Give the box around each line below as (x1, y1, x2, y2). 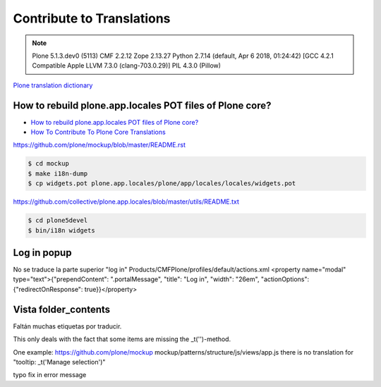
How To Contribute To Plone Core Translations (30, 128, 166, 137)
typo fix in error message (13, 371, 87, 379)
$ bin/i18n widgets (28, 226, 95, 234)
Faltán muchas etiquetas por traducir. (13, 321, 122, 331)
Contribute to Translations (13, 11, 171, 26)
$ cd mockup (28, 159, 70, 168)
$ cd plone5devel (28, 216, 88, 225)
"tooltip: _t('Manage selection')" (13, 357, 106, 366)
